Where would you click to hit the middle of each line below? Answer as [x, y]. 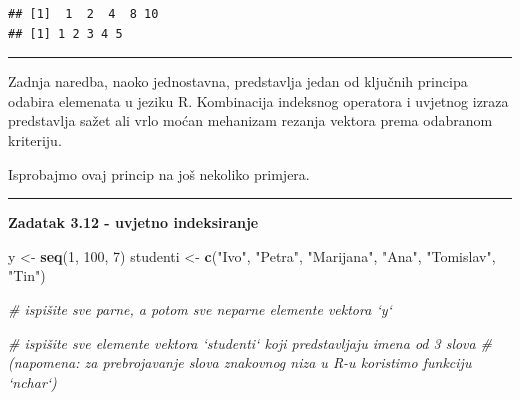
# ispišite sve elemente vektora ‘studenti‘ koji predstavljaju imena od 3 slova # [250, 342]
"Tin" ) [27, 275]
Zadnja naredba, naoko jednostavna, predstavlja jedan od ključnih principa [238, 81]
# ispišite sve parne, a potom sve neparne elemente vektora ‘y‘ [200, 308]
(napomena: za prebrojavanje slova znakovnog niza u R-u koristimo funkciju [240, 362]
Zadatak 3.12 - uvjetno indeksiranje [133, 222]
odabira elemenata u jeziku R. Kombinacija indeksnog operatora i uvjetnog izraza [258, 100]
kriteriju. [35, 139]
